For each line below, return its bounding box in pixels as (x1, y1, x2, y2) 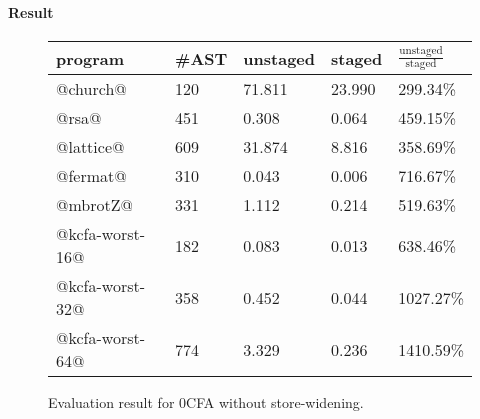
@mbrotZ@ (56, 193, 133, 217)
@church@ (56, 77, 127, 101)
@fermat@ (56, 164, 127, 188)
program (56, 46, 125, 70)
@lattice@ (56, 135, 125, 159)
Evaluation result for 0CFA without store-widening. (48, 392, 364, 413)
